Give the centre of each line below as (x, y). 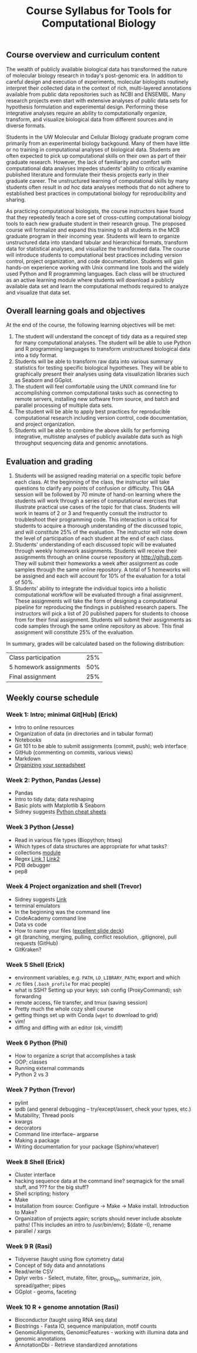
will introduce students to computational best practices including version (94, 255)
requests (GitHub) (36, 943)
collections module (38, 852)
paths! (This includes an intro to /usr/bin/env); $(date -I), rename (93, 1225)
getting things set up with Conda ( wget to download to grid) (86, 1015)
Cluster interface (35, 1175)
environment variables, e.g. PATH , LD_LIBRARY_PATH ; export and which (97, 977)
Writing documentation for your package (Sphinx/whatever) (87, 1146)
